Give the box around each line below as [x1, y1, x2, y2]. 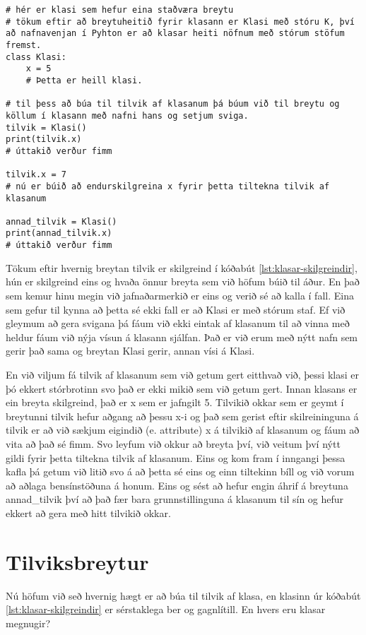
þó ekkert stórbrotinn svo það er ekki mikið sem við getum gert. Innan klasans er [6, 381, 358, 396]
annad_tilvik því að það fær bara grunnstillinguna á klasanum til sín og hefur [6, 492, 344, 506]
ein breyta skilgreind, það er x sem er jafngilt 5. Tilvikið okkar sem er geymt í [6, 395, 344, 410]
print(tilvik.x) [6, 134, 82, 145]
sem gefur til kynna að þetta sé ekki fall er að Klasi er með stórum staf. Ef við [6, 302, 346, 316]
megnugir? [6, 615, 51, 630]
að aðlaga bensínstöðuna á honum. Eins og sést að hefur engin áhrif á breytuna [6, 477, 348, 492]
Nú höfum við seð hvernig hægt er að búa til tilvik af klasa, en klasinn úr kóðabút [6, 588, 361, 603]
